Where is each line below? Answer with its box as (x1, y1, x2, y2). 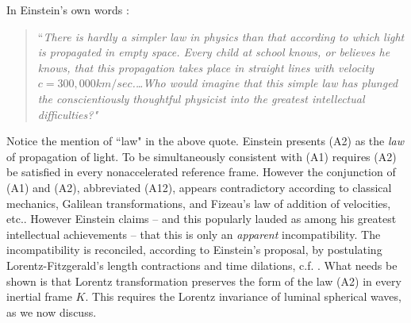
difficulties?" (37, 106, 98, 122)
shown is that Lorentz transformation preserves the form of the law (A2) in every (6, 272, 401, 289)
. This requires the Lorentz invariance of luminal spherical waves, (85, 288, 401, 305)
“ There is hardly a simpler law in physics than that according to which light (37, 28, 405, 44)
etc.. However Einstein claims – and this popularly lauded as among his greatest (6, 210, 397, 227)
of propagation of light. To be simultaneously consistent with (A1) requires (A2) (6, 148, 397, 164)
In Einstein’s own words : (6, 2, 129, 17)
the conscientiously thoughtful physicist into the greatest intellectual (37, 90, 365, 106)
